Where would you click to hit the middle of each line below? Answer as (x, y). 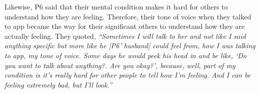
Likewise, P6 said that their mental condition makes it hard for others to (116, 6)
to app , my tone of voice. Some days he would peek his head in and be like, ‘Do (126, 55)
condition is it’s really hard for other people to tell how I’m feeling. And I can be (128, 75)
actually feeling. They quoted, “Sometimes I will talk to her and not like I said (125, 36)
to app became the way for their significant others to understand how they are (125, 26)
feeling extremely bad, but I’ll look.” (58, 84)
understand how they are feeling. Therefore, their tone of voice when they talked (128, 16)
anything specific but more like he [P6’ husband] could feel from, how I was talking (130, 46)
